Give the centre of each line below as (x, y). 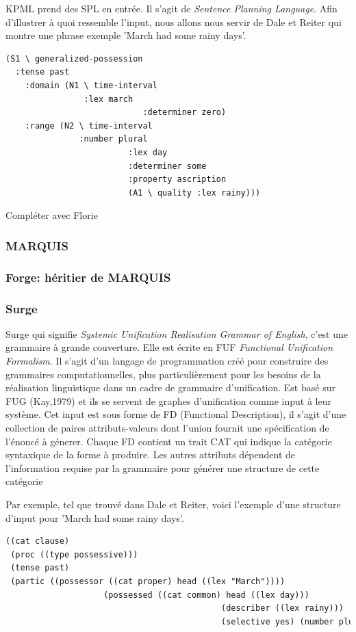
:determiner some (167, 166)
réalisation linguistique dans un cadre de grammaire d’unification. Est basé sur (170, 387)
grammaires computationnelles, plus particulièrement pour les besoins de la (163, 374)
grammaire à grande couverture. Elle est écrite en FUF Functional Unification (169, 347)
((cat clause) (38, 541)
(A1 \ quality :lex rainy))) (194, 193)
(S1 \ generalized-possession (74, 58)
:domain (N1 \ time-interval (91, 85)
